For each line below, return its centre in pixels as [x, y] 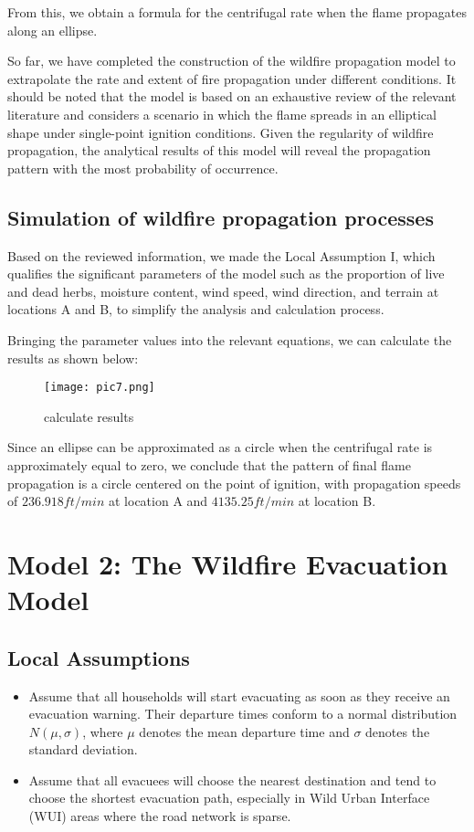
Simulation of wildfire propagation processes [221, 217]
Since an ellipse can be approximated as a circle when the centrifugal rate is [220, 447]
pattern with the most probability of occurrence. [143, 168]
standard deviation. [83, 749]
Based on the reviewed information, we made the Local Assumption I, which [221, 255]
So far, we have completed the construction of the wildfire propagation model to [232, 61]
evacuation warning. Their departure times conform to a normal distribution [243, 714]
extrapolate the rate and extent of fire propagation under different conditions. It [232, 78]
